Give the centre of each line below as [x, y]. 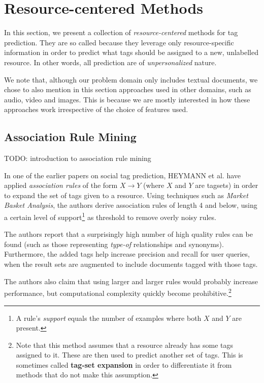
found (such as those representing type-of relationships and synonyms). [114, 244]
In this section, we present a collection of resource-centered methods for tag [121, 32]
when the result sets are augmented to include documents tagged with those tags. [131, 264]
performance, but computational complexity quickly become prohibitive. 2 [118, 292]
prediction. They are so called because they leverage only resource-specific [119, 42]
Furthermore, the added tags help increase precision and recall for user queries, [127, 254]
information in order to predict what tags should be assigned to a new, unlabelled [131, 52]
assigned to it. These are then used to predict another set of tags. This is [129, 355]
